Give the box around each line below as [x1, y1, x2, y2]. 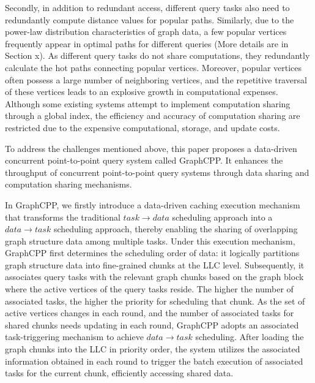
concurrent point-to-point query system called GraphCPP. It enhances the [5, 154, 283, 167]
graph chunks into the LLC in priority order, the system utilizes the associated [5, 343, 300, 355]
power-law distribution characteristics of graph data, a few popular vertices [5, 25, 287, 38]
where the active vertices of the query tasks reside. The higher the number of [5, 283, 294, 295]
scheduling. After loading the [195, 330, 304, 343]
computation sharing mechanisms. [5, 178, 132, 191]
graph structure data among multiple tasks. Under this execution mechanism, [5, 234, 295, 247]
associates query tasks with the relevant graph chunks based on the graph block [5, 270, 304, 283]
